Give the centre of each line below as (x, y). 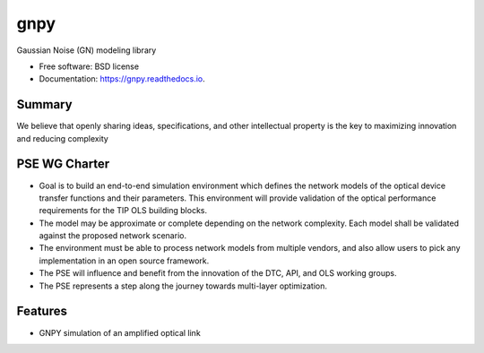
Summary (44, 104)
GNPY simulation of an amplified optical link (120, 332)
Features (42, 311)
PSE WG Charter (63, 164)
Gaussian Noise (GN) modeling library (86, 50)
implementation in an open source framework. (124, 261)
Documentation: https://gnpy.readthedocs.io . (122, 79)
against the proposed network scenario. (113, 236)
